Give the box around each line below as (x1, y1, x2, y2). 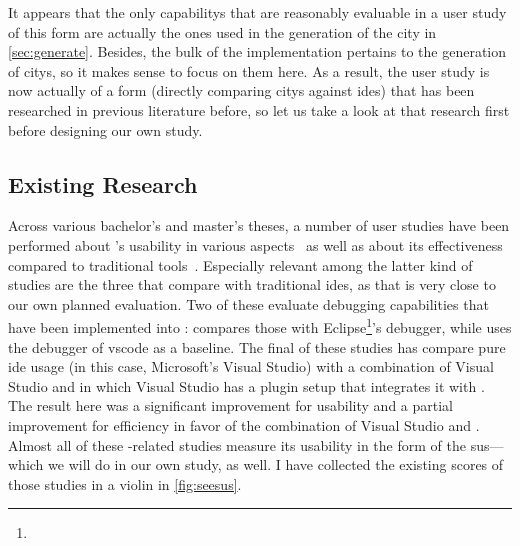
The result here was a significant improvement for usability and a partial (8, 395, 454, 416)
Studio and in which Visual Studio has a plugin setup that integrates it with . (8, 375, 485, 396)
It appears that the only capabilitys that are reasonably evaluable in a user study (8, 2, 507, 22)
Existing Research (8, 168, 198, 199)
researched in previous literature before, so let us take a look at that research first (8, 99, 510, 120)
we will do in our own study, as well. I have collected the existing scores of (48, 454, 504, 475)
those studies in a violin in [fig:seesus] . (8, 473, 242, 494)
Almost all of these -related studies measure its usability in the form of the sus (8, 434, 490, 455)
